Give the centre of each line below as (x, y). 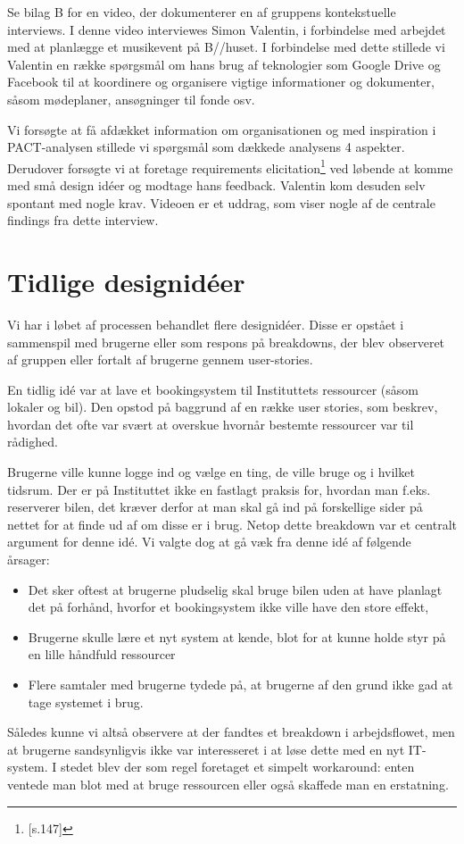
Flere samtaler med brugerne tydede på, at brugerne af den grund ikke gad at (240, 684)
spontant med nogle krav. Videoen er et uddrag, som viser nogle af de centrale (221, 202)
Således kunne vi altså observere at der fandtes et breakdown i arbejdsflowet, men (231, 732)
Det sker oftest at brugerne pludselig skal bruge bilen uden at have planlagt (235, 589)
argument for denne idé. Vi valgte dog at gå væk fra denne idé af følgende (209, 542)
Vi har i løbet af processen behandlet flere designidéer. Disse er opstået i (206, 324)
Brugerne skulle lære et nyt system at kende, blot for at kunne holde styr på (237, 636)
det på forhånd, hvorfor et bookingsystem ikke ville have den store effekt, (228, 607)
